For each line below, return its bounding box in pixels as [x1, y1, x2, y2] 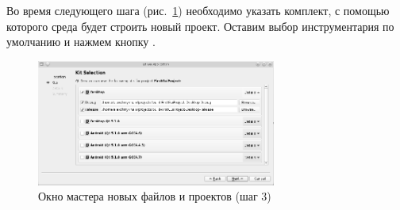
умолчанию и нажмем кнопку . [6, 33, 156, 50]
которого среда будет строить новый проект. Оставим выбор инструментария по [6, 17, 394, 34]
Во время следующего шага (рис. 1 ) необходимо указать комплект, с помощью [6, 2, 390, 18]
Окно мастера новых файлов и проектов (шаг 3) [38, 188, 271, 204]
